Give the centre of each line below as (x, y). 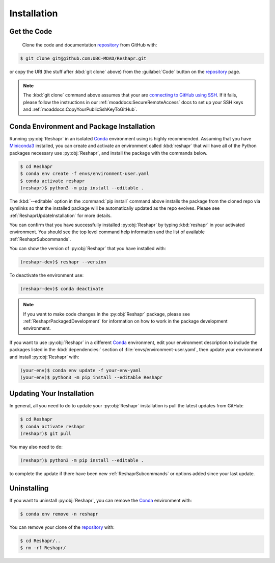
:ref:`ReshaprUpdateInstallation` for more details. (61, 215)
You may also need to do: (36, 447)
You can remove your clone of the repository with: (62, 527)
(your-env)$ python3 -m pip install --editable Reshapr (91, 377)
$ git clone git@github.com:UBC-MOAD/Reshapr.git (83, 58)
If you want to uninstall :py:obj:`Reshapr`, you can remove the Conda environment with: (101, 501)
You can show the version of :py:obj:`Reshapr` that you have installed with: (88, 249)
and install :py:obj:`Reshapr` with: (44, 357)
